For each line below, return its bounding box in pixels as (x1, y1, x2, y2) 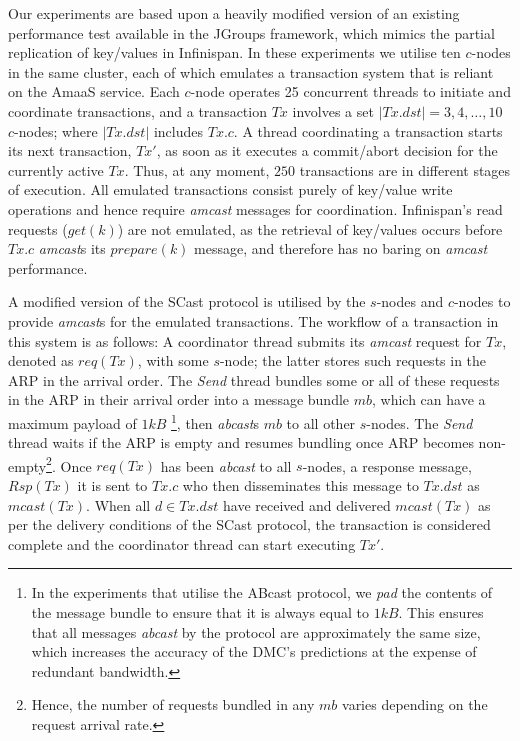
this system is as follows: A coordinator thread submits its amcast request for (8, 330, 482, 351)
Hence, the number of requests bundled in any (31, 694, 315, 715)
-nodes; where (14, 120, 98, 141)
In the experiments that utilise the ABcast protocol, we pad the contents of (31, 582, 493, 603)
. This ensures (398, 601, 484, 622)
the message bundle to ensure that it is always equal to (31, 601, 369, 622)
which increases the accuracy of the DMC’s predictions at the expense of (31, 641, 477, 662)
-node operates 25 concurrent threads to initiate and (190, 81, 511, 102)
